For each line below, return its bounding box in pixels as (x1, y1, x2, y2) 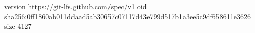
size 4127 (4, 21, 32, 31)
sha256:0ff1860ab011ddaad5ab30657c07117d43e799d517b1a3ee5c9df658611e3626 (4, 11, 251, 21)
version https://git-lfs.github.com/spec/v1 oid (4, 1, 147, 11)
